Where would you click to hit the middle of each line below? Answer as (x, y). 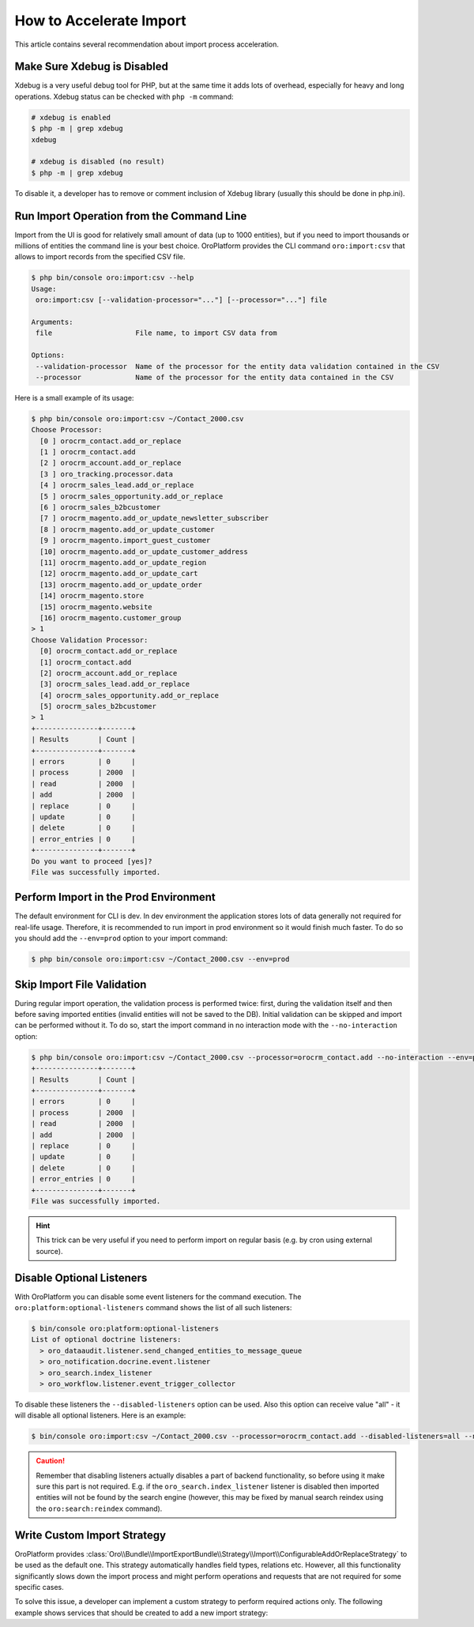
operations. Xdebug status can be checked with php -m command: (124, 96)
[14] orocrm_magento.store (92, 596)
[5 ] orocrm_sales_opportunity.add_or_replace (132, 496)
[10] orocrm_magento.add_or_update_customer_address (144, 552)
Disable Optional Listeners (81, 1277)
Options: (48, 355)
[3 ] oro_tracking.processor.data (107, 474)
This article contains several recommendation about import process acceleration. (147, 44)
